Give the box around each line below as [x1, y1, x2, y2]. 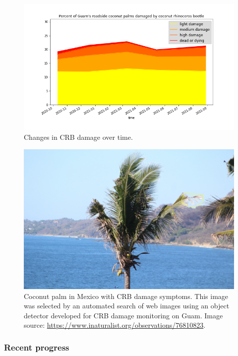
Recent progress [4, 341, 69, 353]
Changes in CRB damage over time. [24, 131, 133, 142]
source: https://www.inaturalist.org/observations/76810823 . [24, 320, 206, 330]
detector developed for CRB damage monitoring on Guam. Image [24, 310, 223, 320]
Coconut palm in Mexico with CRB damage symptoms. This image [24, 291, 229, 301]
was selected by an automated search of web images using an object [24, 300, 230, 311]
